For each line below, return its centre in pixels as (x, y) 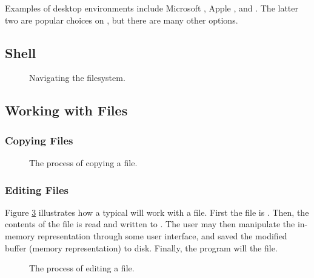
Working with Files (66, 110)
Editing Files (37, 189)
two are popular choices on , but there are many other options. (122, 20)
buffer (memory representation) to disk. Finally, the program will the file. (141, 247)
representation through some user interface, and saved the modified (162, 235)
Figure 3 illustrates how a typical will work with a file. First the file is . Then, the (157, 212)
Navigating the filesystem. (77, 78)
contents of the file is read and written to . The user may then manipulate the (150, 224)
